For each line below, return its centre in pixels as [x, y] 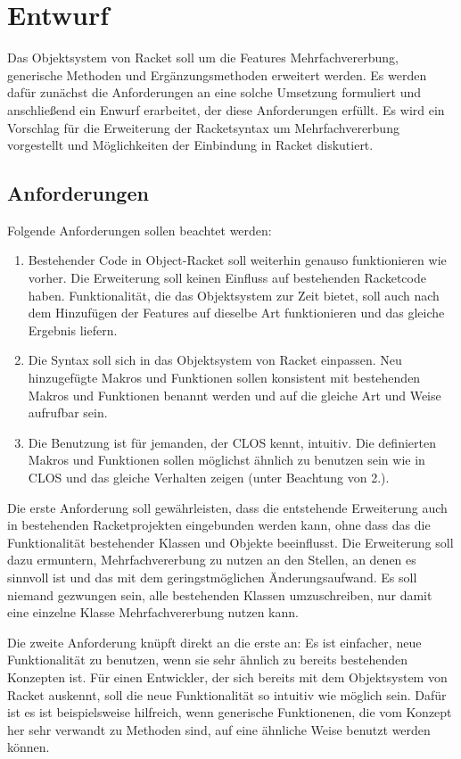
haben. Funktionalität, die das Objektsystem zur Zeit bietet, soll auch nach [234, 295]
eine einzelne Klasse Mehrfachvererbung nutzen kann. [153, 612]
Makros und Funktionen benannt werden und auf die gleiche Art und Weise [235, 395]
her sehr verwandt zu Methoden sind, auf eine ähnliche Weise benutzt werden [219, 729]
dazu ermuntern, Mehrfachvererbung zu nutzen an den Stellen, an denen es [212, 560]
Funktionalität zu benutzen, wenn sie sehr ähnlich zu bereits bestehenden [207, 660]
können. [29, 747]
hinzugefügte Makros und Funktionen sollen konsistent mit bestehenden [224, 378]
